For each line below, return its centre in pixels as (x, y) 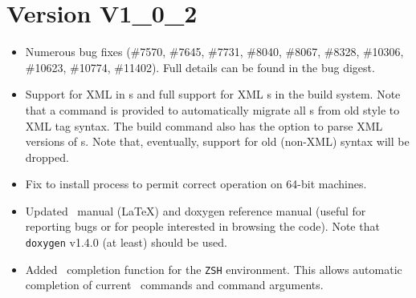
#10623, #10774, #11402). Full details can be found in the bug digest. (200, 67)
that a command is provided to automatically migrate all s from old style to (212, 109)
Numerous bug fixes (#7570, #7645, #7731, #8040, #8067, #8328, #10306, (214, 52)
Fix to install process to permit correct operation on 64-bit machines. (196, 184)
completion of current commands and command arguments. (174, 285)
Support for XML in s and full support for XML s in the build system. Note (213, 94)
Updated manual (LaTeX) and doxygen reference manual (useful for (196, 210)
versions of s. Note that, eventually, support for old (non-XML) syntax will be (217, 141)
